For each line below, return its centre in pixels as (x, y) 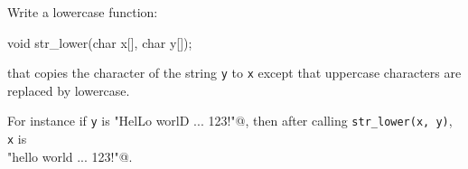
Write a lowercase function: (83, 12)
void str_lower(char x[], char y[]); (100, 42)
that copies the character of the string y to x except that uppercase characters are (234, 73)
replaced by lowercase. (69, 90)
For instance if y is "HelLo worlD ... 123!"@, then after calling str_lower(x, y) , (230, 121)
